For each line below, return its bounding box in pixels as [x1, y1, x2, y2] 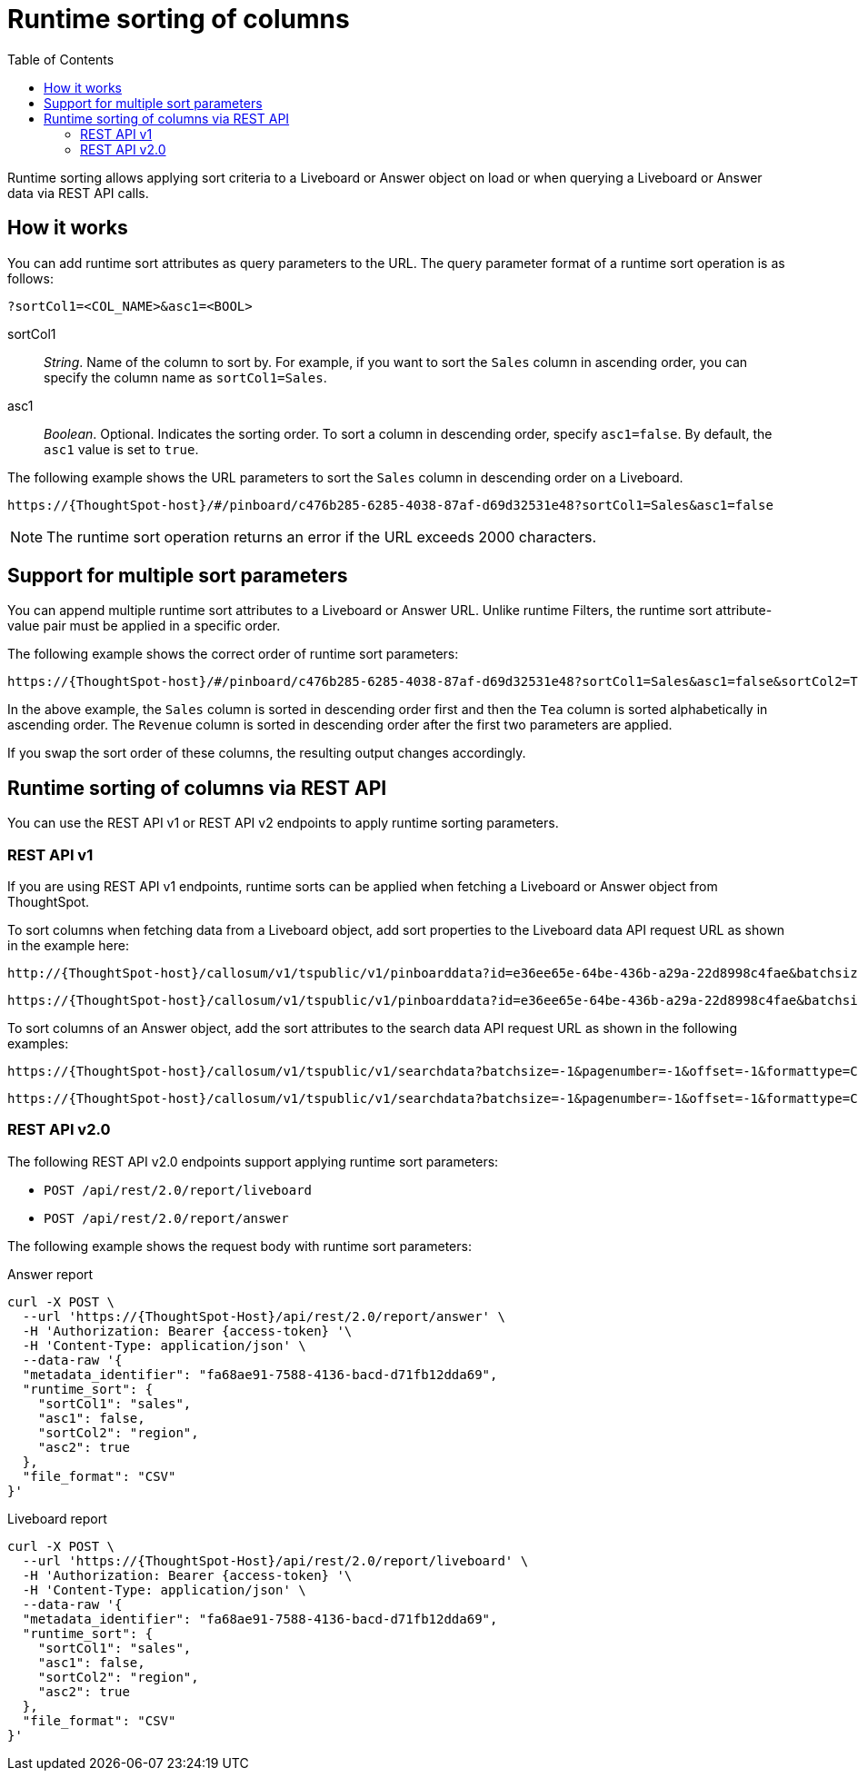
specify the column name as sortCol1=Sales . [44, 369, 327, 385]
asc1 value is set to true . [44, 441, 199, 457]
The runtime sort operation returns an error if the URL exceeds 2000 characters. [46, 527, 597, 546]
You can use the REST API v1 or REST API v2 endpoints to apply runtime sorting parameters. [7, 815, 559, 831]
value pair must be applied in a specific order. [7, 618, 281, 634]
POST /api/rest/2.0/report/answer [44, 1210, 289, 1226]
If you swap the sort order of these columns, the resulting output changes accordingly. [7, 745, 526, 761]
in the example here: [7, 938, 129, 954]
